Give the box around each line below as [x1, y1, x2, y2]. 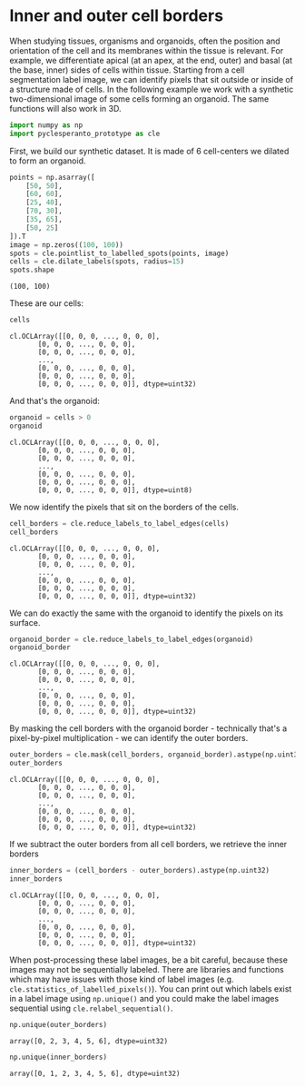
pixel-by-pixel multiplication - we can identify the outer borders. [9, 733, 249, 744]
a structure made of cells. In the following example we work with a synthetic [9, 84, 294, 94]
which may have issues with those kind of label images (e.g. [9, 973, 234, 984]
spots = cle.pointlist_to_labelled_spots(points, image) [9, 249, 230, 258]
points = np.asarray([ [9, 173, 95, 182]
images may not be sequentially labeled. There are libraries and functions [9, 963, 284, 974]
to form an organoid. [9, 155, 86, 166]
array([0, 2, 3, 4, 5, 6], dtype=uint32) [9, 1036, 169, 1045]
